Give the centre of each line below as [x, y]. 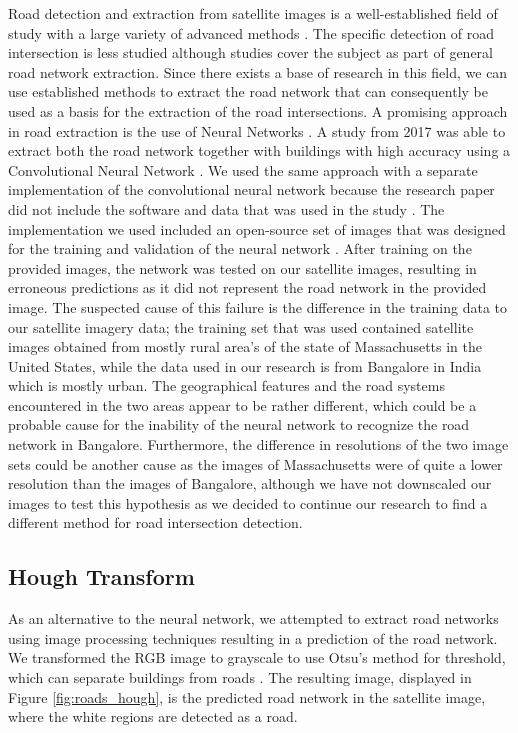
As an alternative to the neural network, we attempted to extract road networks [253, 618]
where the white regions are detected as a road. [153, 716]
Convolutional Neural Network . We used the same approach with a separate [243, 169]
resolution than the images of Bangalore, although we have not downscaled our [250, 483]
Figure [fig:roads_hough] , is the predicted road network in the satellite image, [247, 696]
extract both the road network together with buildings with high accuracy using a [259, 150]
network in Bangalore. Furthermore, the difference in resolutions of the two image [258, 444]
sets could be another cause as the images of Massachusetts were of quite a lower [255, 463]
